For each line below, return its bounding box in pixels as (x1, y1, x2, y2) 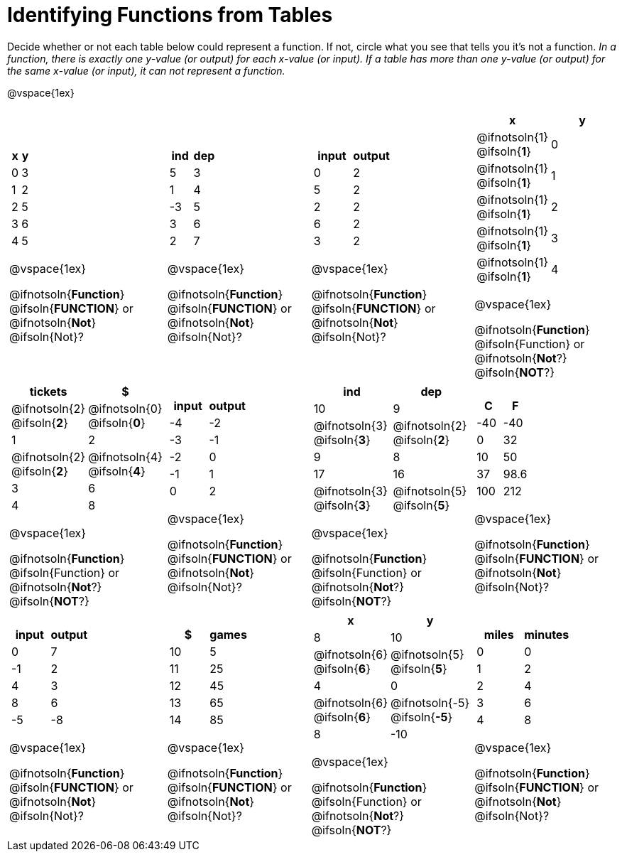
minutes (524, 627, 569, 642)
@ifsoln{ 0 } (88, 415, 146, 430)
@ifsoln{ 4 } (88, 463, 146, 478)
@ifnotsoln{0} (88, 401, 163, 416)
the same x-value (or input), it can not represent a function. (7, 64, 285, 77)
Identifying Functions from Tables (7, 3, 333, 27)
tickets (29, 384, 67, 399)
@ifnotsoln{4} (88, 449, 163, 464)
